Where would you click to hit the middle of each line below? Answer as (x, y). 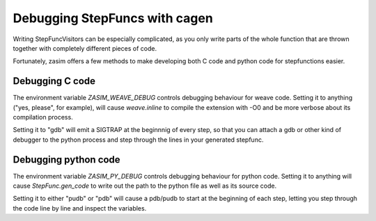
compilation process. (43, 117)
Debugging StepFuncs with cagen (113, 18)
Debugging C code (54, 81)
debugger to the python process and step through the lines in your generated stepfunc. (138, 140)
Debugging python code (67, 159)
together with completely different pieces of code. (85, 48)
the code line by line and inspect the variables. (80, 208)
